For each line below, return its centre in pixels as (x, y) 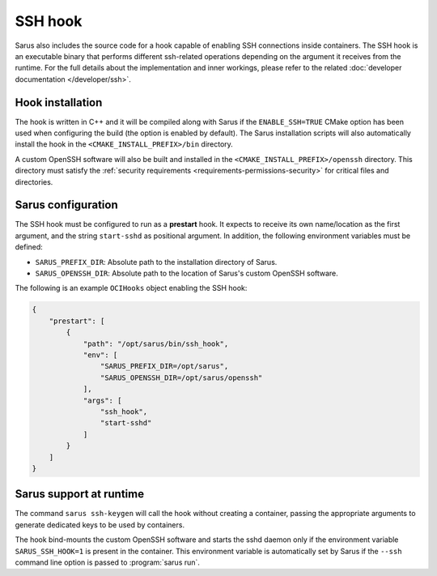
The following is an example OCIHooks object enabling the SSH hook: (131, 288)
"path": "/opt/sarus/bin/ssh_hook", (156, 343)
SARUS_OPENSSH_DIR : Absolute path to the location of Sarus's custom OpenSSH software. (187, 273)
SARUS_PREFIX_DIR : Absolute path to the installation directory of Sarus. (156, 262)
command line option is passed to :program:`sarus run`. (107, 562)
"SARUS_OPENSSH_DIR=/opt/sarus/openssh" (181, 378)
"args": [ (102, 400)
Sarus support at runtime (80, 494)
